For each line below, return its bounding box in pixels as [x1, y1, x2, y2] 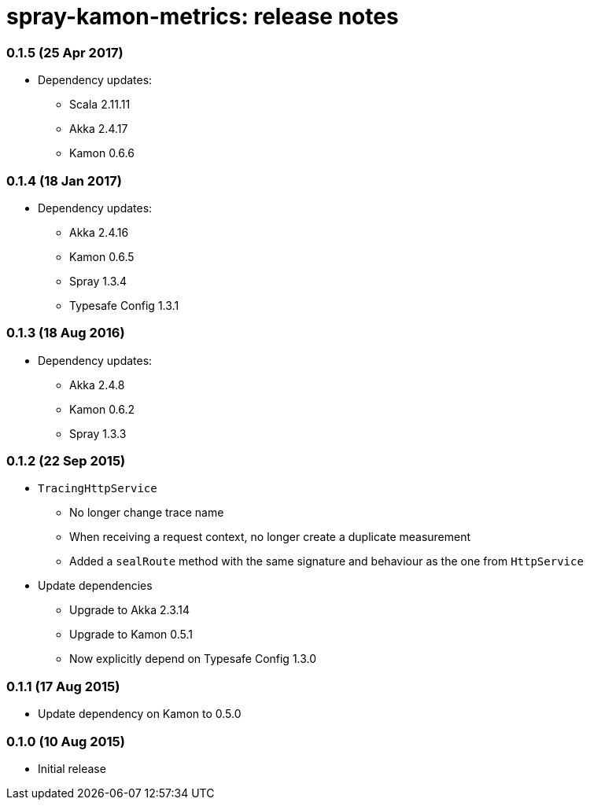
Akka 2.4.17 [69, 122, 128, 136]
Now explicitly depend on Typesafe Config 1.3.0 [69, 652, 317, 666]
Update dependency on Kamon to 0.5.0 [38, 707, 242, 721]
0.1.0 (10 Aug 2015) [6, 733, 125, 749]
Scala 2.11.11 [69, 98, 131, 112]
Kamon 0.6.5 [69, 249, 135, 263]
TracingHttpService [38, 482, 157, 495]
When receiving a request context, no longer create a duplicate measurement [69, 530, 471, 544]
